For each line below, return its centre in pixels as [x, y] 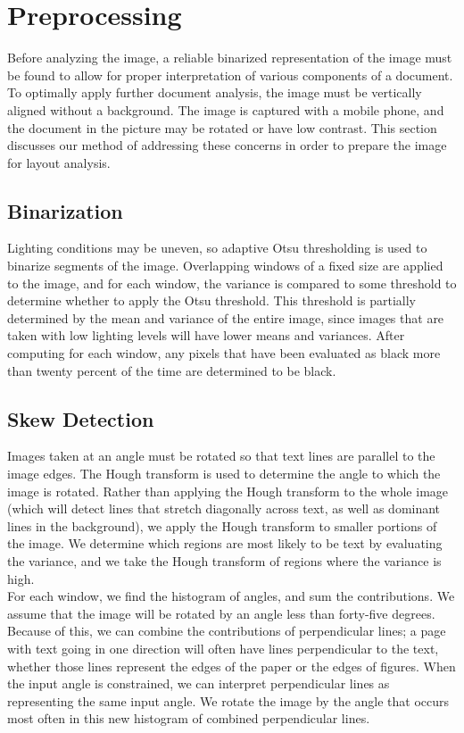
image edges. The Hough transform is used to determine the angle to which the [224, 474]
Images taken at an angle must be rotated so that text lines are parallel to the [221, 456]
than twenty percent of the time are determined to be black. [172, 370]
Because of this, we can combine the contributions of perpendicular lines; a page [227, 631]
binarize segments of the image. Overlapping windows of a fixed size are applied [225, 266]
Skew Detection [81, 418]
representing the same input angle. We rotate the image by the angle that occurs [228, 700]
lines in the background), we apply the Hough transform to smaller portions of [222, 525]
